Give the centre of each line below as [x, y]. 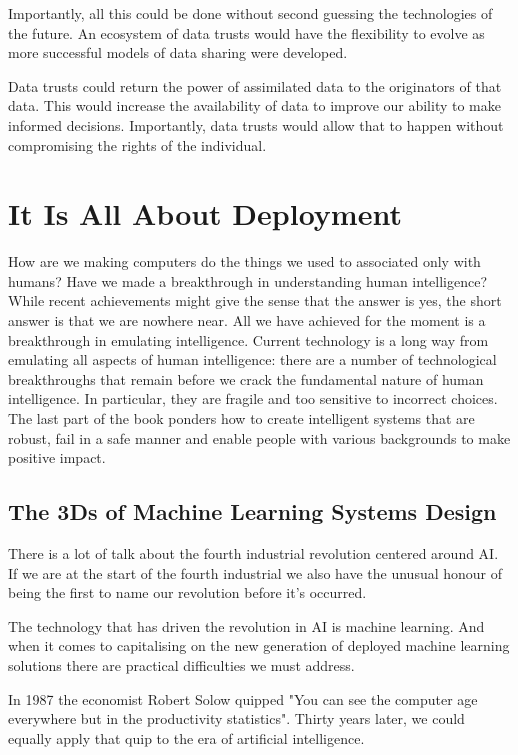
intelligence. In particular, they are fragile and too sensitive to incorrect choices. [253, 398]
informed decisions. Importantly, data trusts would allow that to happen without [256, 124]
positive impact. [57, 457]
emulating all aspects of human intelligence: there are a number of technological [252, 359]
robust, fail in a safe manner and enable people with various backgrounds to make [259, 437]
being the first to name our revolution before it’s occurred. [187, 592]
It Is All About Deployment [205, 213]
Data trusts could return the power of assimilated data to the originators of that [255, 85]
